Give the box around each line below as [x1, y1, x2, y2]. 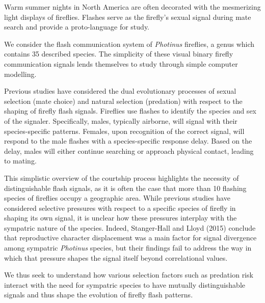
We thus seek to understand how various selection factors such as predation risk [4, 269, 253, 280]
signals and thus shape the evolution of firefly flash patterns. [4, 289, 193, 300]
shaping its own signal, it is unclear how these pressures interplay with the [4, 212, 237, 223]
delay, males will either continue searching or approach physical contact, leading [4, 145, 254, 156]
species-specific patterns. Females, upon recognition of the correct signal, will [4, 125, 245, 136]
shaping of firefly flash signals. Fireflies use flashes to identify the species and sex [4, 105, 256, 116]
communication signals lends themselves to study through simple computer [4, 58, 238, 69]
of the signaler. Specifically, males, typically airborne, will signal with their [4, 115, 237, 126]
